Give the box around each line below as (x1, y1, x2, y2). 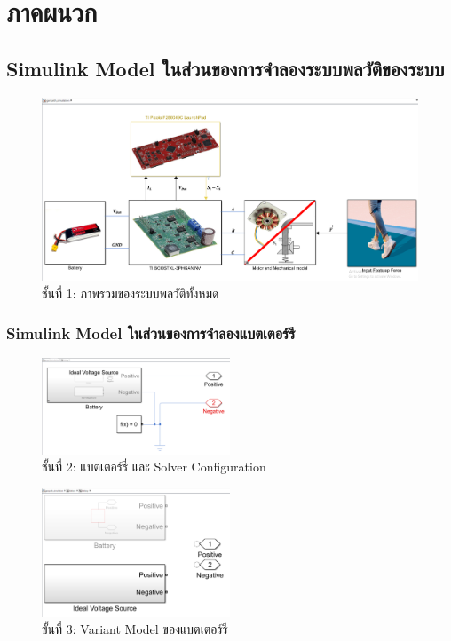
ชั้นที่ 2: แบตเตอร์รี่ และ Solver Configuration (42, 457, 266, 476)
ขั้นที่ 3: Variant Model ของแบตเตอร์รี (42, 620, 228, 638)
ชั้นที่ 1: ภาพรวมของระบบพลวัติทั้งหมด (42, 284, 219, 303)
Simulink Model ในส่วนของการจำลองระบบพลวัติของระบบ (6, 54, 445, 82)
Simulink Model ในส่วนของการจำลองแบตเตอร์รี (6, 321, 296, 344)
